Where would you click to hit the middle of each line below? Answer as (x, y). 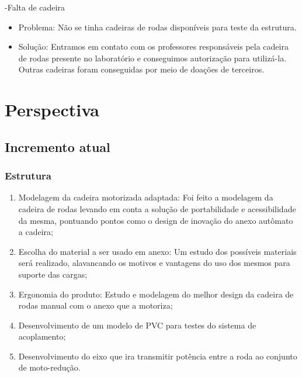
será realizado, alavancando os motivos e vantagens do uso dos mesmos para (154, 263)
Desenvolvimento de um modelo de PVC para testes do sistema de (137, 325)
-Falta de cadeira (35, 7)
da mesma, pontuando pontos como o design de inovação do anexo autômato (156, 220)
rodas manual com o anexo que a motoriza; (96, 305)
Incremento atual (58, 146)
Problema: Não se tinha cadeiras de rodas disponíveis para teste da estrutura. (157, 27)
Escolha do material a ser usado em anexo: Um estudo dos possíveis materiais (157, 251)
